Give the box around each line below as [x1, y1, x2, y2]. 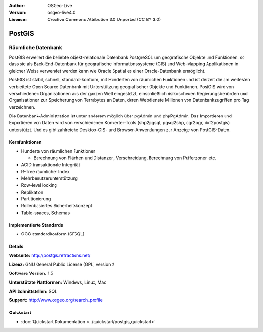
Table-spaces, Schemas [21, 210, 70, 215]
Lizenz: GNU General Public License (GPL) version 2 [9, 261, 115, 267]
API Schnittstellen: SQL [9, 288, 57, 294]
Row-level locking [21, 182, 57, 188]
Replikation [21, 189, 44, 195]
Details [9, 244, 24, 250]
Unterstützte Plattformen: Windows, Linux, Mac [9, 279, 107, 285]
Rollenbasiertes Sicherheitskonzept [21, 203, 93, 209]
